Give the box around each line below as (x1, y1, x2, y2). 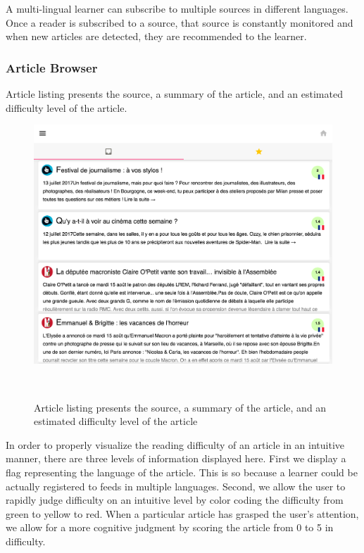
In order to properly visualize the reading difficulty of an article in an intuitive (6, 437, 345, 452)
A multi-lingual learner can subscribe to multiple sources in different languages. (6, 1, 349, 15)
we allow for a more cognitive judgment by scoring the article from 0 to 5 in (6, 520, 334, 535)
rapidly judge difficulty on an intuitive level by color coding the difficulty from (6, 492, 344, 507)
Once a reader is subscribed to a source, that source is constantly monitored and (6, 15, 353, 30)
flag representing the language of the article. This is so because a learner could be (6, 465, 358, 480)
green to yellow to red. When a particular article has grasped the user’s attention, (6, 506, 359, 521)
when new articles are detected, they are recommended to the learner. (6, 29, 307, 44)
